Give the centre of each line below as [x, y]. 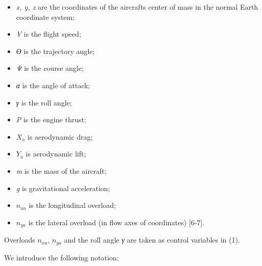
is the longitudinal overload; [72, 205]
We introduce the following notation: [61, 257]
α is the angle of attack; [53, 85]
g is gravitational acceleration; [63, 188]
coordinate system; [45, 17]
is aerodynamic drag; [60, 136]
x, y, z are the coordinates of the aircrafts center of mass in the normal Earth [137, 7]
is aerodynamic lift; [56, 154]
